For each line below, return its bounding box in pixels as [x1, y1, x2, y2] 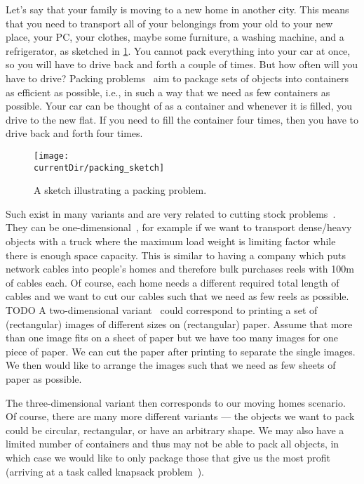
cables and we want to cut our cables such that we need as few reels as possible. [6, 289, 349, 303]
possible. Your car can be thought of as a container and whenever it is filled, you [6, 98, 352, 113]
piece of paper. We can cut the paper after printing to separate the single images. [6, 344, 356, 358]
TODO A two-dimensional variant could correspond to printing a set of [6, 303, 318, 317]
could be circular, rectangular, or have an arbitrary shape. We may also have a [6, 422, 344, 437]
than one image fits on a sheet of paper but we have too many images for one [6, 330, 338, 345]
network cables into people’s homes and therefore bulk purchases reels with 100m [6, 261, 354, 276]
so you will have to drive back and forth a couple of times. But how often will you [6, 57, 358, 72]
